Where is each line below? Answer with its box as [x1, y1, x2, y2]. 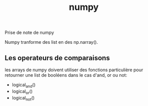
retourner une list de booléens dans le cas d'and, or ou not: [5, 72, 127, 78]
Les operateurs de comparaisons [5, 54, 110, 62]
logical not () [12, 95, 35, 102]
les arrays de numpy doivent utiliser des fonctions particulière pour [5, 67, 143, 73]
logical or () [12, 88, 33, 96]
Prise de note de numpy [5, 29, 54, 36]
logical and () [12, 82, 36, 89]
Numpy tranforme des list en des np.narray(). [5, 39, 98, 45]
